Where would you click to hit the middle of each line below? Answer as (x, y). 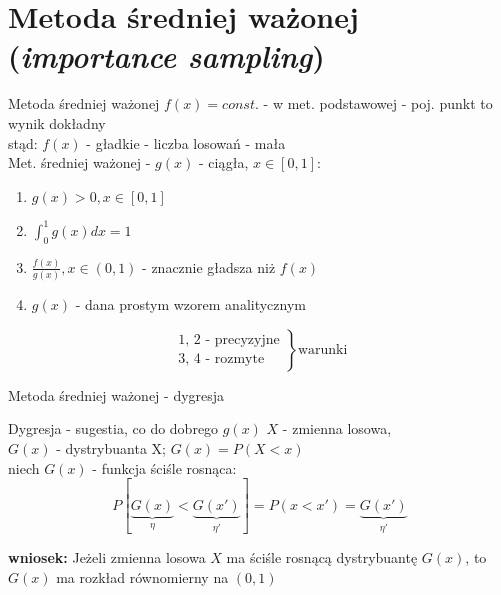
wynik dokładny (57, 122)
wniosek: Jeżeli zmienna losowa (107, 557)
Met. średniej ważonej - (79, 162)
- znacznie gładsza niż (209, 266)
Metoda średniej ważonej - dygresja (116, 394)
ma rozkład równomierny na (142, 576)
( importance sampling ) (166, 56)
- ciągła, (223, 162)
